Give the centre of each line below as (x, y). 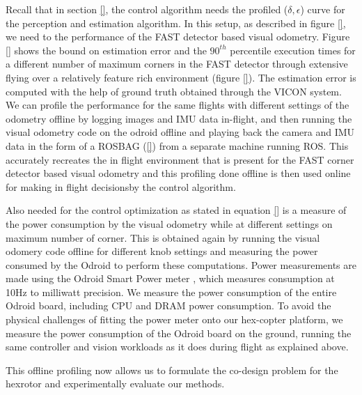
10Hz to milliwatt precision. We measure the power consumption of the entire (171, 292)
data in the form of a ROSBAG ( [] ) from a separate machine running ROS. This (177, 145)
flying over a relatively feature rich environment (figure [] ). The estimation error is (181, 77)
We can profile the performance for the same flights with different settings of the (178, 105)
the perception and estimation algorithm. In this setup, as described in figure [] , (176, 23)
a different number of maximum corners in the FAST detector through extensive (177, 64)
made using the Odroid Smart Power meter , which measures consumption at (170, 278)
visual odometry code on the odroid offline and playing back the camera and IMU (180, 132)
